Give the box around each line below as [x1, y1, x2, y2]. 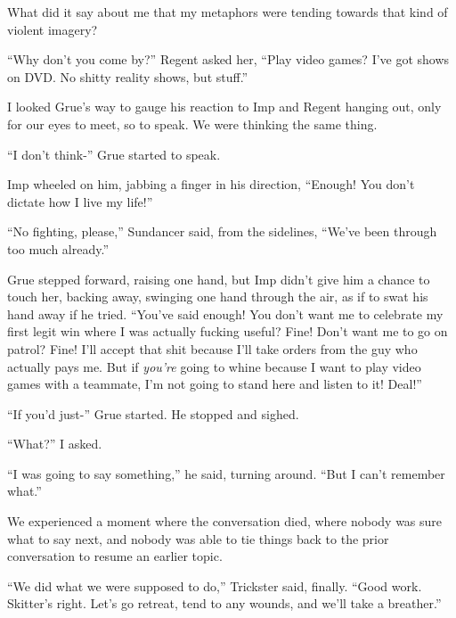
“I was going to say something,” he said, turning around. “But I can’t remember [7, 464, 445, 482]
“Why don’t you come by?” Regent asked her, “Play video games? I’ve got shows [7, 50, 450, 69]
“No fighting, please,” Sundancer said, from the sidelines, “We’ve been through [7, 222, 437, 241]
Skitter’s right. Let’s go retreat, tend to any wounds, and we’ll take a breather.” [7, 594, 442, 613]
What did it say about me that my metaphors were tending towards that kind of [7, 3, 448, 21]
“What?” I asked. [7, 434, 102, 453]
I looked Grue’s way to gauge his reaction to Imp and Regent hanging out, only [7, 97, 442, 116]
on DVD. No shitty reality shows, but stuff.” [7, 67, 248, 86]
